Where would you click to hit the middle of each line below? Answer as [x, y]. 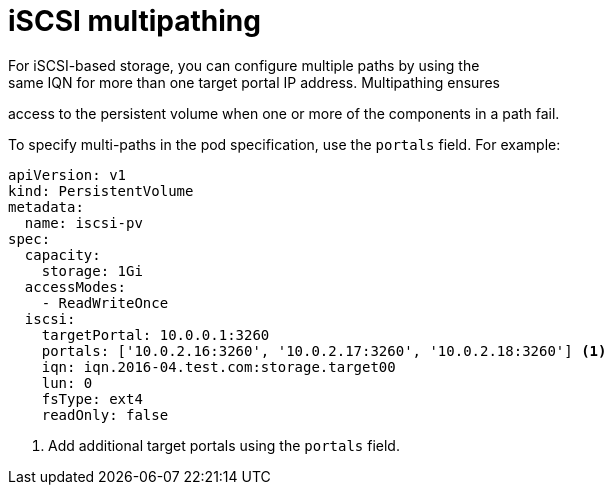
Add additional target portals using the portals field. [224, 445]
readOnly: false [105, 414]
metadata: [46, 206]
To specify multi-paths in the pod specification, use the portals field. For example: [284, 144]
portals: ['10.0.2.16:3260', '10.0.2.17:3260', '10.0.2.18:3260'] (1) [324, 350]
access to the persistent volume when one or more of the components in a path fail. [284, 113]
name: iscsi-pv [83, 222]
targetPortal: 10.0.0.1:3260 [155, 334]
